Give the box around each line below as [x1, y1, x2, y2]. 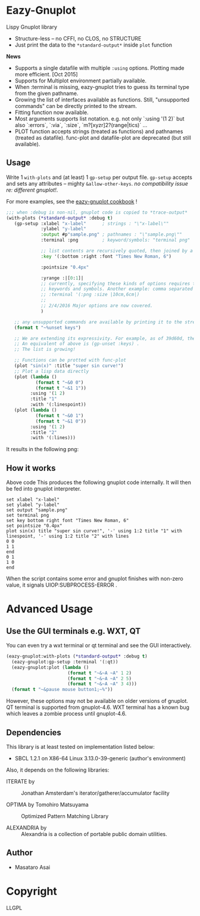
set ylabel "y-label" [6, 502, 60, 508]
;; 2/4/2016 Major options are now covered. [40, 303, 153, 309]
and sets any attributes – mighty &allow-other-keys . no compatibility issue [6, 180, 189, 187]
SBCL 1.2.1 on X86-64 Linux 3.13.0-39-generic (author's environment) [14, 755, 186, 761]
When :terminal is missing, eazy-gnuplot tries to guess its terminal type [14, 83, 189, 90]
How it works [6, 463, 56, 473]
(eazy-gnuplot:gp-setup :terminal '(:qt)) [11, 659, 118, 665]
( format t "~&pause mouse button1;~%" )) [11, 687, 113, 693]
